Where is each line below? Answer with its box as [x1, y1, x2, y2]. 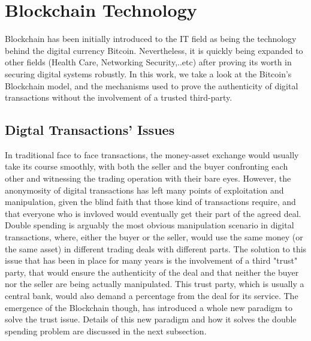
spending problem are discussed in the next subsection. [5, 324, 207, 337]
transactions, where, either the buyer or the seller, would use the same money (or [5, 231, 303, 243]
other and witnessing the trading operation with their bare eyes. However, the [5, 172, 291, 185]
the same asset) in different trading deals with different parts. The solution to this [5, 242, 307, 255]
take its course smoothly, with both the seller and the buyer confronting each [5, 160, 288, 173]
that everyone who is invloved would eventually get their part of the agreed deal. [5, 207, 301, 219]
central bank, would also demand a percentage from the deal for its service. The [5, 289, 298, 302]
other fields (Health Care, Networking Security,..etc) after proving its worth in [5, 56, 292, 68]
